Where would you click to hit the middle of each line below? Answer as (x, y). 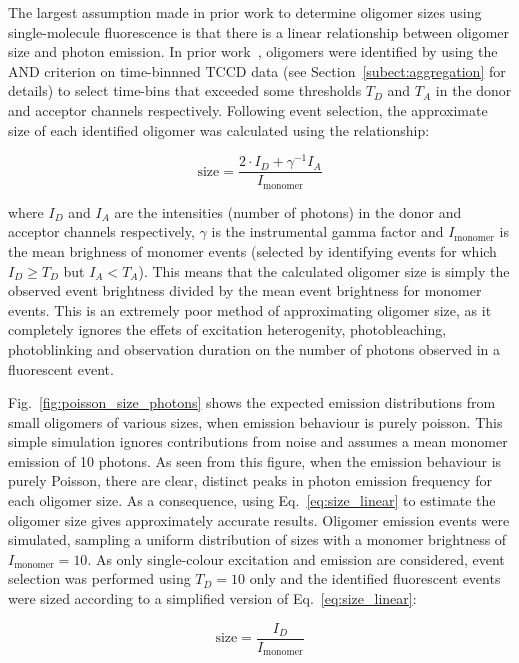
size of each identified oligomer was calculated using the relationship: (219, 129)
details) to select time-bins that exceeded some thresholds (185, 90)
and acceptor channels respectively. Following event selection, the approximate (248, 109)
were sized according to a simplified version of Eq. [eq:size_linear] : (212, 598)
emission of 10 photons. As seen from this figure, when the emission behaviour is (255, 460)
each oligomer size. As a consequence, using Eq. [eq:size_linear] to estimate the (252, 500)
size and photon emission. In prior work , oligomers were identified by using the (253, 51)
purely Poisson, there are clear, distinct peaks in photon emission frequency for (250, 480)
